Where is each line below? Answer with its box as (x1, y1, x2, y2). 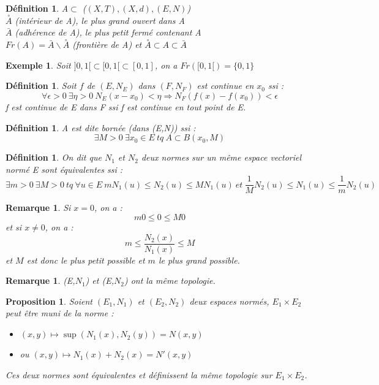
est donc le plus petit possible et (26, 253, 145, 266)
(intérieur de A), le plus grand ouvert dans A (15, 13, 185, 26)
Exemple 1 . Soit (6, 58, 71, 71)
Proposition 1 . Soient (6, 294, 92, 307)
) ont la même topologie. (124, 274, 216, 287)
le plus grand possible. (158, 253, 240, 266)
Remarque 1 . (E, (6, 274, 75, 287)
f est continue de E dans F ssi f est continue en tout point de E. (6, 101, 246, 113)
